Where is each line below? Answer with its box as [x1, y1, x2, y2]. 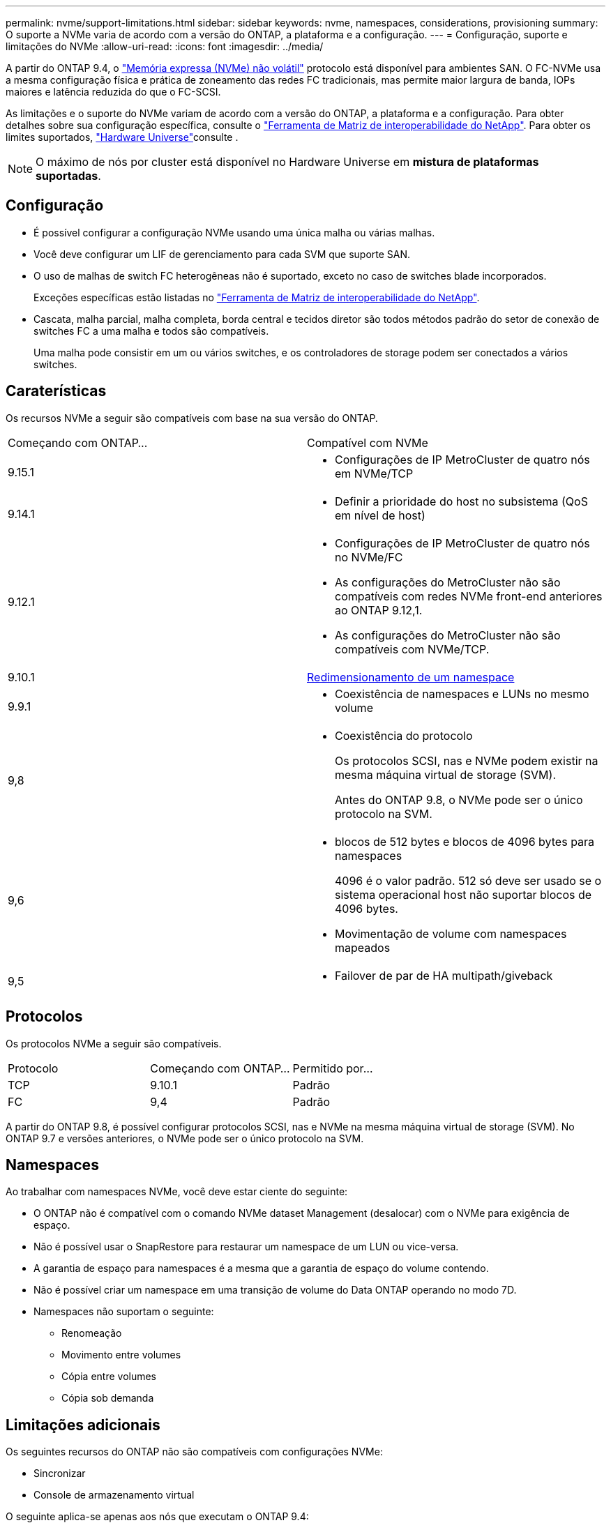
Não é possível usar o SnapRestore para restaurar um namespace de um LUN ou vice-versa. [33, 1241, 459, 1253]
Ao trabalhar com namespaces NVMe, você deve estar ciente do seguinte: [6, 1185, 348, 1198]
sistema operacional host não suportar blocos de [335, 887, 592, 902]
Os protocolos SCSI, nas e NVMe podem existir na [335, 753, 598, 768]
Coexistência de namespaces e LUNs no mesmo [335, 686, 589, 701]
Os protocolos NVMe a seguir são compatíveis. [6, 1037, 222, 1050]
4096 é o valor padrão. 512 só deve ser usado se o [335, 873, 602, 888]
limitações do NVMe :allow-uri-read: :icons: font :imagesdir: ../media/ [6, 40, 324, 52]
